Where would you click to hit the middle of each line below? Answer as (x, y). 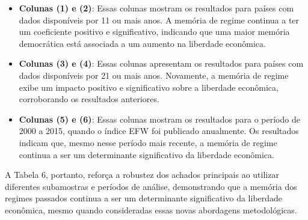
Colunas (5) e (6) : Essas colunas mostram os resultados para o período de (159, 119)
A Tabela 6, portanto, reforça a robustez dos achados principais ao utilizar (142, 175)
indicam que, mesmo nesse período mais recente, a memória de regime (148, 142)
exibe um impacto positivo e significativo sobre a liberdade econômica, (149, 87)
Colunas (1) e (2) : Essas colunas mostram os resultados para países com (156, 8)
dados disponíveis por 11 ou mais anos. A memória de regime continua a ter (159, 20)
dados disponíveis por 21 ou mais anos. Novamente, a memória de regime (154, 75)
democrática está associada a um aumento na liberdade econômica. (142, 43)
